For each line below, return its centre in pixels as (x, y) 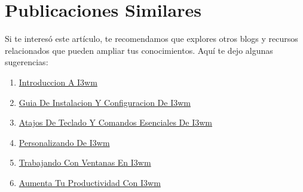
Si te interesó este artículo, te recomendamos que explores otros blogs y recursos (151, 39)
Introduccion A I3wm (58, 82)
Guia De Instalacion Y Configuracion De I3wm (105, 102)
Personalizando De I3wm (64, 142)
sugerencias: (27, 62)
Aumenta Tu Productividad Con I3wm (90, 182)
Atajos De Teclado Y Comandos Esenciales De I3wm (116, 122)
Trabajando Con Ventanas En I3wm (85, 162)
